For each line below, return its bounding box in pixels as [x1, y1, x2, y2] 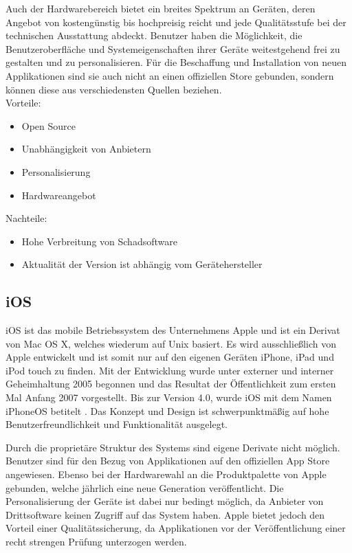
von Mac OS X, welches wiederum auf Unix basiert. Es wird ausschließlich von [5, 336, 336, 350]
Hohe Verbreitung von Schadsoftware [21, 234, 177, 248]
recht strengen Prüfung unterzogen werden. [5, 534, 187, 549]
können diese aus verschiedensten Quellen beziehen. [5, 82, 222, 96]
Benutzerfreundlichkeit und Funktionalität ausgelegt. [5, 417, 228, 431]
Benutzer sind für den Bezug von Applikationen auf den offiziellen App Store [5, 453, 330, 468]
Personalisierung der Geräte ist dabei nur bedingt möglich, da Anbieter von [5, 494, 324, 508]
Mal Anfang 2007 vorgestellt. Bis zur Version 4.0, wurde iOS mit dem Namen [5, 390, 332, 405]
